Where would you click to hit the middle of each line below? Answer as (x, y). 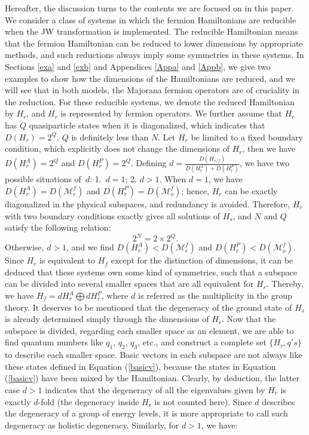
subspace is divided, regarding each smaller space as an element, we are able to (149, 330)
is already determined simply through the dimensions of (107, 319)
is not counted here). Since (203, 401)
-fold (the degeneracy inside (88, 401)
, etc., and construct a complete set (202, 342)
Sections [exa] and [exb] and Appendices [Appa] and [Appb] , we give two (138, 66)
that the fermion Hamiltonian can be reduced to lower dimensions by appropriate (154, 43)
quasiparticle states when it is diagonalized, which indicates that (147, 125)
